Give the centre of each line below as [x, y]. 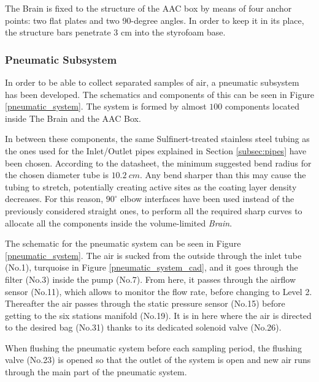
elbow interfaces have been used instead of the [207, 199]
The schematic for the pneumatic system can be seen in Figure [123, 243]
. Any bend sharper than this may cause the [223, 175]
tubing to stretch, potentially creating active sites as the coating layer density [151, 186]
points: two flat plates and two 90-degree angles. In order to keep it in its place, [155, 20]
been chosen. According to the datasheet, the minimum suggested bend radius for [158, 163]
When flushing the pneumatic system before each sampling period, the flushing [153, 347]
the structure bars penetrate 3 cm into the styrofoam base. [115, 32]
